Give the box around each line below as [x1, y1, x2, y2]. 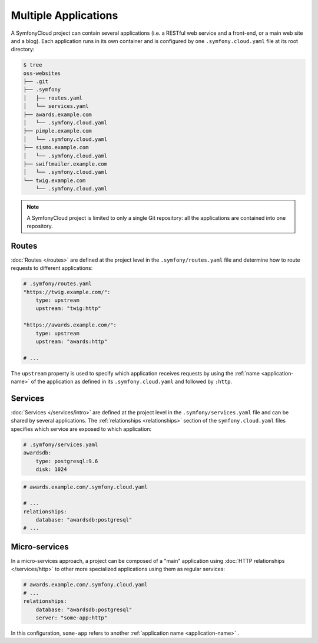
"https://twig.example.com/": [23, 289, 111, 295]
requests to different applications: [11, 265, 93, 272]
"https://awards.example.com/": [23, 322, 117, 328]
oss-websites [23, 70, 61, 77]
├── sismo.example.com [23, 144, 89, 151]
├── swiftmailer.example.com [23, 161, 108, 167]
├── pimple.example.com [23, 127, 92, 134]
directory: [11, 46, 35, 53]
